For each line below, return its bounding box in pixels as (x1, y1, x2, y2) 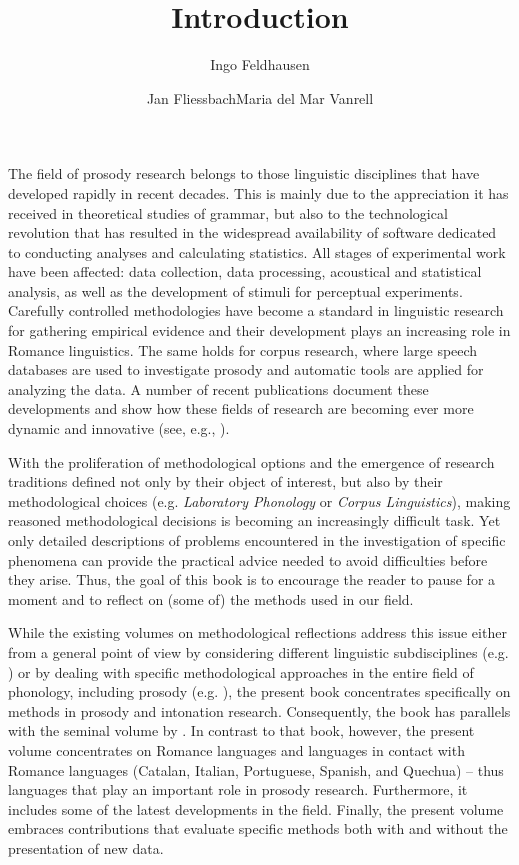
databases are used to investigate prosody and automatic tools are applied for (8, 359, 484, 380)
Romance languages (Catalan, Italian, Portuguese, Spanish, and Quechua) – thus (8, 759, 504, 780)
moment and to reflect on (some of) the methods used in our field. (8, 588, 414, 609)
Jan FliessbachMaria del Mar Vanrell (146, 87, 374, 108)
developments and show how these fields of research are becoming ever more (8, 398, 474, 419)
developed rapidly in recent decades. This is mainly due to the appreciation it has (8, 182, 509, 203)
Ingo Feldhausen (210, 54, 310, 75)
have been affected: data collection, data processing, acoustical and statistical (8, 261, 482, 282)
